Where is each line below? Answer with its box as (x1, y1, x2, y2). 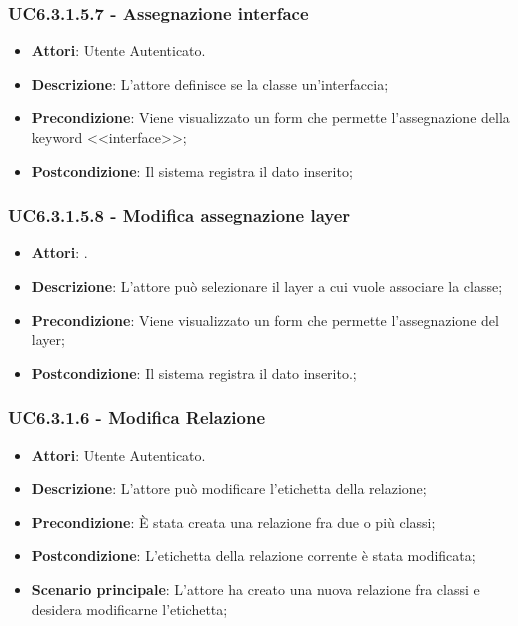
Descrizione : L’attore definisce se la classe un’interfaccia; (31, 73, 389, 94)
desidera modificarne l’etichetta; (31, 598, 228, 619)
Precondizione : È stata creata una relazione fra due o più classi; (31, 511, 436, 532)
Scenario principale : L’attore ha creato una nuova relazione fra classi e (31, 578, 480, 599)
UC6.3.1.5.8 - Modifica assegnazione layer (8, 203, 351, 228)
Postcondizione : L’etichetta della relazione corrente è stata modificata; (31, 545, 476, 566)
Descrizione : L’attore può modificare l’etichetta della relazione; (31, 478, 427, 499)
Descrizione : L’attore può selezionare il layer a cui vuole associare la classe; (31, 276, 503, 296)
